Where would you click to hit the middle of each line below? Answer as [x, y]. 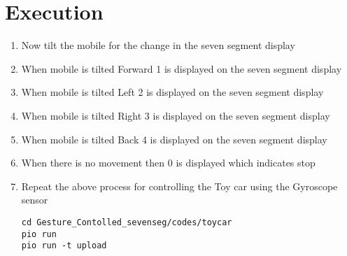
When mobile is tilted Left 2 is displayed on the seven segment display [172, 92]
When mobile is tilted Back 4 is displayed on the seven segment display [174, 139]
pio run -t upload [64, 246]
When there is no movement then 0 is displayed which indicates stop [168, 163]
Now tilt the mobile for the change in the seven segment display [158, 45]
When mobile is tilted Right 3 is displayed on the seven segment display [176, 115]
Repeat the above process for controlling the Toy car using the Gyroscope [179, 186]
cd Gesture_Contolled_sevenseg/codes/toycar [127, 222]
